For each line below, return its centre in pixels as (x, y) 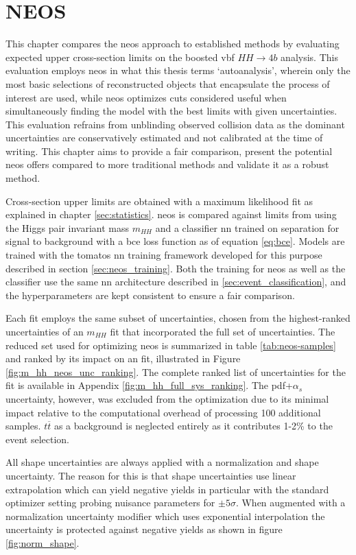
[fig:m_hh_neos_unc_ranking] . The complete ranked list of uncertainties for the (176, 371)
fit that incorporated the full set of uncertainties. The (223, 331)
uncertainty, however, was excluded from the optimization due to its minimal (167, 398)
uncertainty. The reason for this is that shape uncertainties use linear (151, 475)
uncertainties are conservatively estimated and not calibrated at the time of (164, 138)
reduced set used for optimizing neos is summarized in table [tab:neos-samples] (171, 345)
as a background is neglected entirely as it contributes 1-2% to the (193, 426)
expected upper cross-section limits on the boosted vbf (120, 57)
